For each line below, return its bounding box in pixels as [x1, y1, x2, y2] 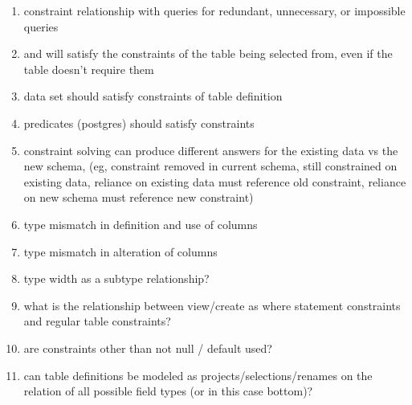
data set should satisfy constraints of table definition [23, 88, 283, 104]
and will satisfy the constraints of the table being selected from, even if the [23, 45, 393, 62]
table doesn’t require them [23, 60, 154, 77]
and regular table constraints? [23, 313, 171, 329]
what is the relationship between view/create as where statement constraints [23, 297, 401, 313]
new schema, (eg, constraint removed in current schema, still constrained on [23, 157, 398, 174]
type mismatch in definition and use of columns [23, 215, 258, 232]
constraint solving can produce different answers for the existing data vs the [23, 141, 398, 158]
